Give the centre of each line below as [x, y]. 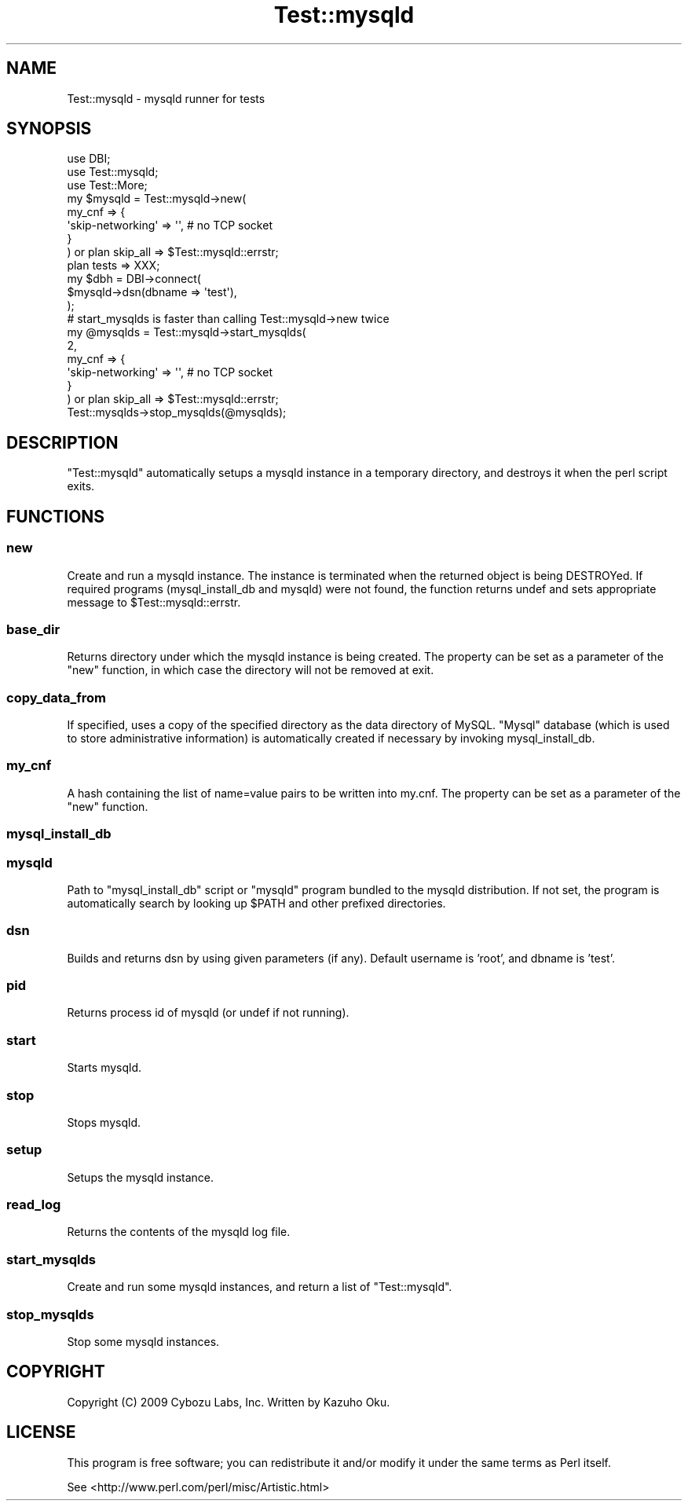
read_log [34, 1204]
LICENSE [41, 1432]
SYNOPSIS [49, 129]
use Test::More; [107, 185]
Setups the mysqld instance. [141, 1177]
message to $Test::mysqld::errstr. [154, 602]
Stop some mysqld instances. [143, 1341]
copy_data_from [56, 697]
